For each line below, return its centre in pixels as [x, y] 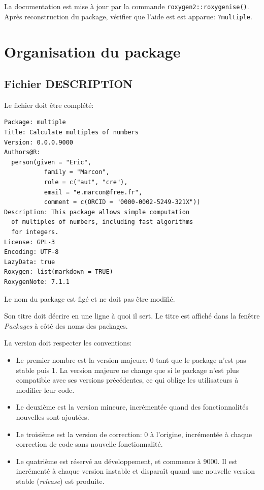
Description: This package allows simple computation [97, 212]
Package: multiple [35, 122]
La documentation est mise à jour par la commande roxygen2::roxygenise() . [127, 6]
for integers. [35, 232]
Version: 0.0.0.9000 [39, 142]
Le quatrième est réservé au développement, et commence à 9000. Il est [127, 461]
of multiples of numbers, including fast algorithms [102, 222]
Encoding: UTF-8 [31, 252]
